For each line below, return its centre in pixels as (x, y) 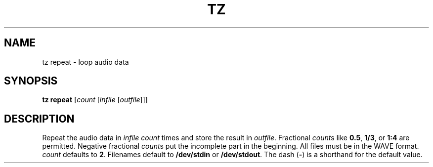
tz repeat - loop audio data (86, 62)
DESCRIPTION (39, 119)
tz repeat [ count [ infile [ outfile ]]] (95, 100)
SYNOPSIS (31, 81)
